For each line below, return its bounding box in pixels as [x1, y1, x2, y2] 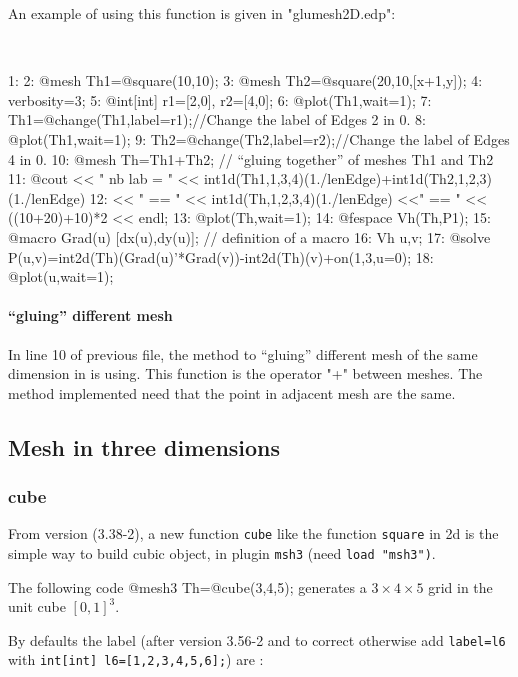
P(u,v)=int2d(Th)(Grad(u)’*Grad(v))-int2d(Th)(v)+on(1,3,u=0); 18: [8, 246, 434, 267]
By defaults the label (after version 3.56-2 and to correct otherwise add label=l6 [8, 629, 506, 650]
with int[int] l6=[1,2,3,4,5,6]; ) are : [8, 649, 264, 670]
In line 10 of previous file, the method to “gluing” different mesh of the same [8, 343, 478, 364]
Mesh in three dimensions [8, 431, 281, 462]
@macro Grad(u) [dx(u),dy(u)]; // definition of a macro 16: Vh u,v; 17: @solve [8, 226, 491, 247]
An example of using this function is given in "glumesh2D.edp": [8, 3, 396, 23]
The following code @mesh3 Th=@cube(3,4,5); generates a [8, 576, 367, 597]
